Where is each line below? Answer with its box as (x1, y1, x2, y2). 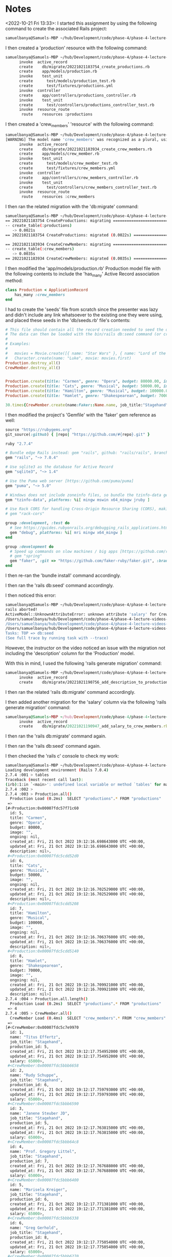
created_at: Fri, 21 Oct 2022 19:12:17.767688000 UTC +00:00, (10, 1163, 145, 1168)
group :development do (5, 544, 54, 549)
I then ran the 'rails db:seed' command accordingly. (5, 583, 114, 589)
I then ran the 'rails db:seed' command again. (5, 743, 101, 749)
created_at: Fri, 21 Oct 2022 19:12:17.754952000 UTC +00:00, (10, 1049, 145, 1054)
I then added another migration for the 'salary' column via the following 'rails (5, 699, 166, 705)
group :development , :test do (5, 521, 70, 526)
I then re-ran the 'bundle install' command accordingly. (5, 572, 121, 578)
